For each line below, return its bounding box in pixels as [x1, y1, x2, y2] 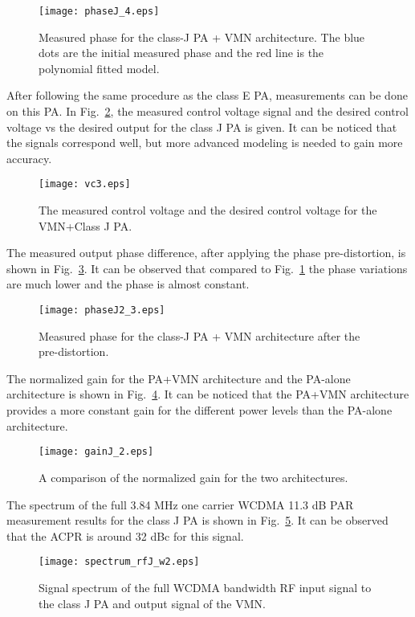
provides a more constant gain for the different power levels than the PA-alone [6, 402, 393, 419]
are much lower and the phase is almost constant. [6, 276, 250, 292]
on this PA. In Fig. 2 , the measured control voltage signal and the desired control [6, 103, 409, 120]
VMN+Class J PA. [39, 217, 132, 234]
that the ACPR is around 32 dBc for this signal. [6, 527, 244, 544]
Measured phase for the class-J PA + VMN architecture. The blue [39, 28, 365, 45]
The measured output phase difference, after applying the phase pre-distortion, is [6, 244, 406, 261]
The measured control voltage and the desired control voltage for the [39, 202, 377, 219]
